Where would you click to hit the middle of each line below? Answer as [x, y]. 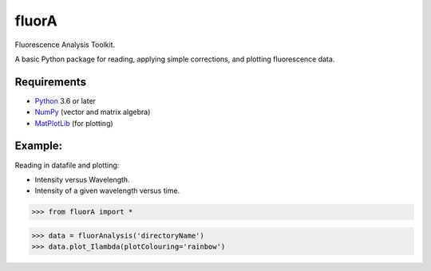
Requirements [51, 82]
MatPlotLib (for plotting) [74, 123]
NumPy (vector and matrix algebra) [93, 112]
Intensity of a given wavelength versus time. [107, 190]
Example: [39, 146]
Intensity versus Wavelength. [83, 179]
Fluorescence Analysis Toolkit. [65, 45]
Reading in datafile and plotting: [67, 165]
